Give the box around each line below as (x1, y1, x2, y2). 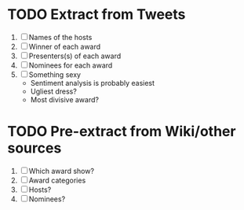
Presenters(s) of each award (28, 51, 122, 61)
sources (7, 139, 62, 157)
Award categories (28, 175, 86, 185)
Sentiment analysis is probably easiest (30, 78, 155, 87)
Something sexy (28, 69, 82, 79)
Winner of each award (28, 42, 101, 51)
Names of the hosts (28, 32, 93, 42)
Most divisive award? (30, 94, 100, 104)
